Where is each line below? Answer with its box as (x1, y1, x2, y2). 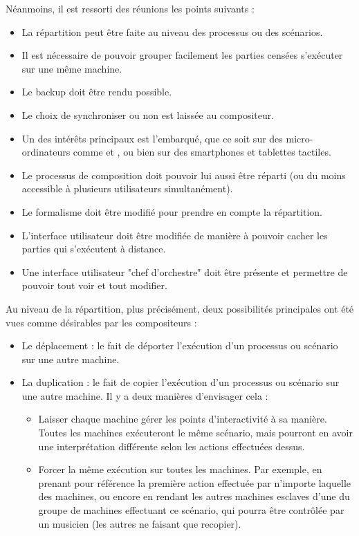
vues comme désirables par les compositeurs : (6, 315, 197, 329)
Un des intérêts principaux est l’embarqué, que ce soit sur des (21, 131, 283, 145)
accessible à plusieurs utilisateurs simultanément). (21, 181, 233, 196)
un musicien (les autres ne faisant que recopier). (38, 516, 241, 530)
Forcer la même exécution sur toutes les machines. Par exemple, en (38, 462, 322, 477)
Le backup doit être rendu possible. (21, 84, 172, 99)
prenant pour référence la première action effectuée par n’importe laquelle (38, 475, 351, 490)
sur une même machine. (21, 61, 122, 75)
